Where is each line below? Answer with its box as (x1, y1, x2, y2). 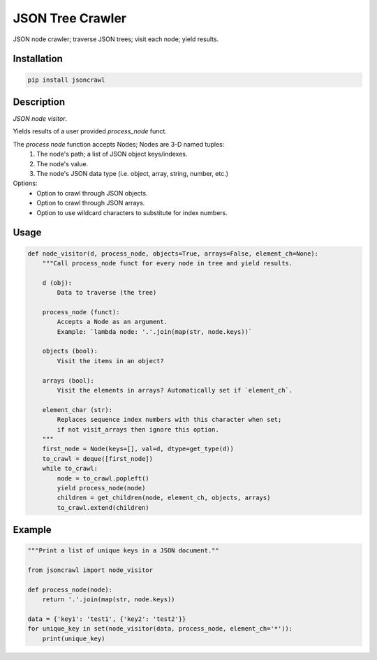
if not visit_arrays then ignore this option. (57, 425, 219, 433)
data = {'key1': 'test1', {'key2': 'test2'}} (27, 615, 186, 623)
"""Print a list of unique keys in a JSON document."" (27, 547, 219, 555)
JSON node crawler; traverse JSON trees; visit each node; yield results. (13, 35, 219, 43)
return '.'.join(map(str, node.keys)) (42, 596, 175, 603)
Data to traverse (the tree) (57, 288, 157, 297)
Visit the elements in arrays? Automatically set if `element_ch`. (57, 386, 293, 395)
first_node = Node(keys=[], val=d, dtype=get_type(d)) (42, 445, 234, 453)
